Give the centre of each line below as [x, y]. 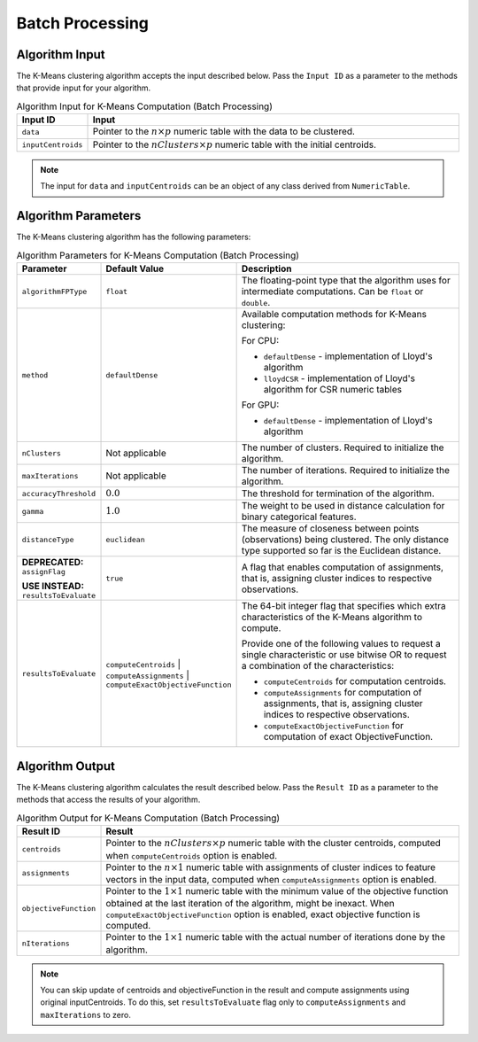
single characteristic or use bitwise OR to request [344, 655]
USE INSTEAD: [53, 587]
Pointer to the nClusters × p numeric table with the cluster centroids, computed [274, 844]
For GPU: [260, 405]
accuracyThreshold [59, 493]
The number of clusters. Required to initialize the [343, 447]
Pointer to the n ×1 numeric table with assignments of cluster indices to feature [271, 867]
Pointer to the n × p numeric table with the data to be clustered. [224, 131]
